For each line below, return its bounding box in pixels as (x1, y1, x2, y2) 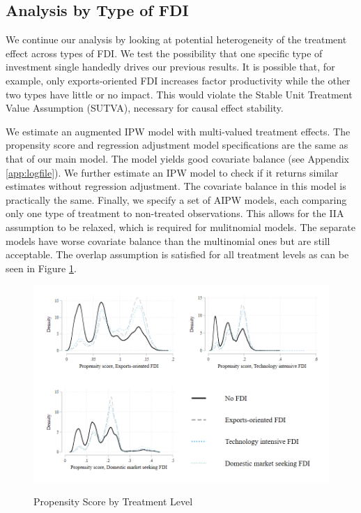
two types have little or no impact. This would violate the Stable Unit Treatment (6, 87, 353, 101)
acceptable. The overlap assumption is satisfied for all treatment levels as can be (6, 247, 349, 262)
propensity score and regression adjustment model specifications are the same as (6, 137, 348, 152)
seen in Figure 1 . (6, 260, 77, 275)
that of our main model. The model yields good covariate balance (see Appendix (6, 151, 349, 165)
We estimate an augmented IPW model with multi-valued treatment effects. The (6, 124, 351, 138)
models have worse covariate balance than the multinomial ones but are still (6, 233, 330, 248)
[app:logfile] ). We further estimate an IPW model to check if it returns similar (6, 165, 339, 179)
